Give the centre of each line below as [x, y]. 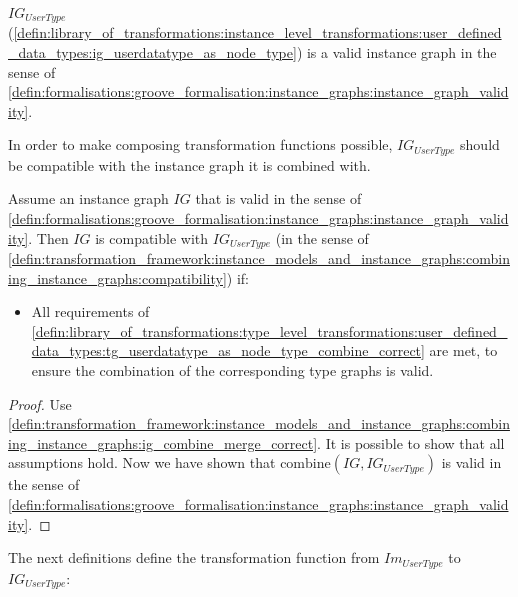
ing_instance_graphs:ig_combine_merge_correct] [163, 442]
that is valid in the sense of [278, 198]
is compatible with [152, 237]
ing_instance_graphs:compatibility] [117, 277]
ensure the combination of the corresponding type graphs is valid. [232, 370]
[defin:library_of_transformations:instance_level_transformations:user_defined [257, 32]
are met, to [463, 350]
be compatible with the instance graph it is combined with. [189, 164]
